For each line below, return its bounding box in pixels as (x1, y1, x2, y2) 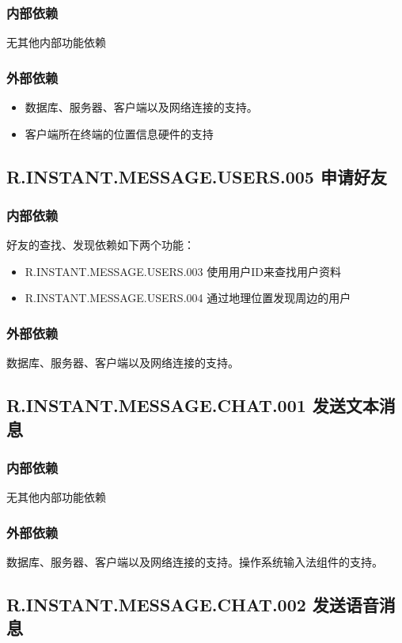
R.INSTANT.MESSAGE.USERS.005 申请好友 (6, 164, 387, 188)
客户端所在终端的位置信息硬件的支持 (25, 125, 214, 142)
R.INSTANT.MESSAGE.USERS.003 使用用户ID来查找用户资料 (25, 263, 341, 279)
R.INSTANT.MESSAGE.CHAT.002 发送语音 (6, 592, 379, 616)
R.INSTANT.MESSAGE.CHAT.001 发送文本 (6, 393, 379, 418)
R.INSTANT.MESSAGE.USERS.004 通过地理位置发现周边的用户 (25, 289, 351, 306)
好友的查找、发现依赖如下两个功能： (6, 236, 195, 253)
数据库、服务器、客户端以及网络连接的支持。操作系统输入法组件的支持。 (6, 554, 383, 570)
